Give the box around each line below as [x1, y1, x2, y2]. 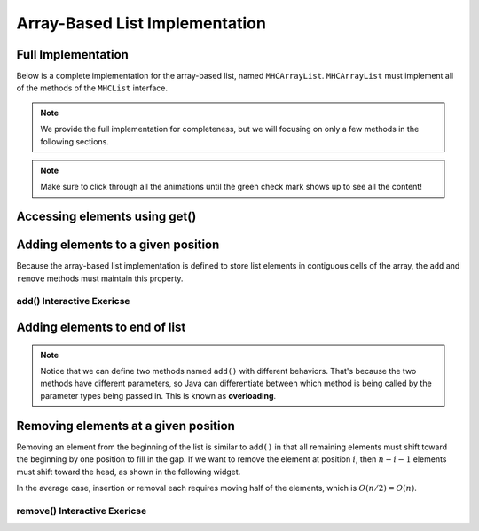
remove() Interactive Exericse [16, 504, 147, 517]
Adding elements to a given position [16, 238, 220, 253]
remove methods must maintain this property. [16, 273, 184, 284]
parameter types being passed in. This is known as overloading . [40, 390, 277, 401]
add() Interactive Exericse [16, 295, 130, 308]
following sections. [40, 136, 110, 146]
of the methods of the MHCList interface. [16, 82, 169, 93]
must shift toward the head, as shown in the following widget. [16, 466, 241, 477]
